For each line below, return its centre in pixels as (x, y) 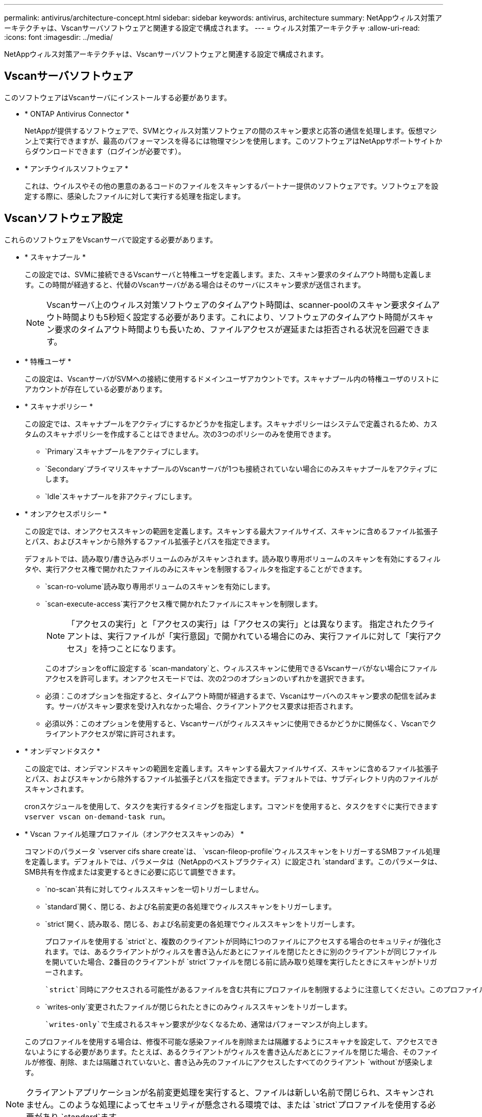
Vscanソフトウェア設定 (64, 218)
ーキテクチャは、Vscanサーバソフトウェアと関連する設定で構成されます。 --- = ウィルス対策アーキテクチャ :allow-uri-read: (212, 28)
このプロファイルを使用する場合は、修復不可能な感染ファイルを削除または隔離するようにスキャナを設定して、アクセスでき (232, 1041)
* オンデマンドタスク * (62, 751)
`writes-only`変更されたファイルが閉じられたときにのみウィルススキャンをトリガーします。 (198, 1007)
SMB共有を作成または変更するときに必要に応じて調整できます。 (132, 872)
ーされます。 (66, 972)
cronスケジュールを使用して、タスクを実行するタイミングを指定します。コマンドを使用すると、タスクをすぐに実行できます (231, 806)
